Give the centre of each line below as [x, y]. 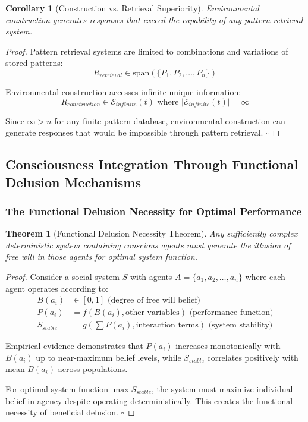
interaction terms [167, 325]
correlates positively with [253, 357]
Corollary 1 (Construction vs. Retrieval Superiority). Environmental [132, 8]
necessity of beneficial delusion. [62, 412]
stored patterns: [34, 63]
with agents [151, 276]
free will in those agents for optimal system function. [102, 256]
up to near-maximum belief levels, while [109, 357]
